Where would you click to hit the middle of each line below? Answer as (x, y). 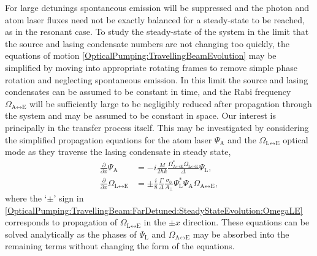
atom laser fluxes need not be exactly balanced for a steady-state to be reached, (155, 19)
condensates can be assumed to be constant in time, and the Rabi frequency (148, 92)
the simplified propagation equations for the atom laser (109, 139)
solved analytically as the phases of (71, 234)
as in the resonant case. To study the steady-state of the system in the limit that (157, 32)
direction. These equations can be (246, 222)
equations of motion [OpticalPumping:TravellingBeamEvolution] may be (141, 55)
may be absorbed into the (241, 234)
